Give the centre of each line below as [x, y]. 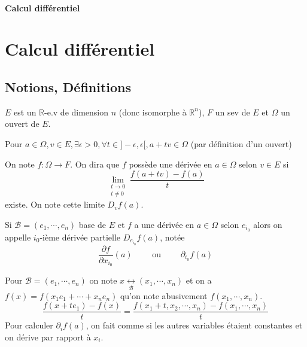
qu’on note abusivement [164, 295]
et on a [199, 280]
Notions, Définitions [68, 86]
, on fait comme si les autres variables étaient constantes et [194, 325]
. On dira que [95, 164]
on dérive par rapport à [48, 337]
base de [92, 224]
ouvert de [22, 124]
